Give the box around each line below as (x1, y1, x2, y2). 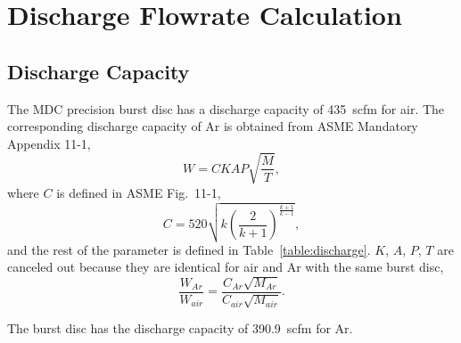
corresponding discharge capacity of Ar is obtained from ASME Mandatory (7, 117, 418, 135)
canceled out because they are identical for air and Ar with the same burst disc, (7, 257, 444, 276)
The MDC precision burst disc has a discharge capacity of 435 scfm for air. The (7, 99, 445, 118)
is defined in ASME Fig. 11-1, (56, 183, 221, 201)
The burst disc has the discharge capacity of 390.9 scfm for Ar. (7, 319, 353, 338)
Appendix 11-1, (7, 134, 91, 152)
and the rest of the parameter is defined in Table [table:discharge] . (7, 240, 371, 258)
